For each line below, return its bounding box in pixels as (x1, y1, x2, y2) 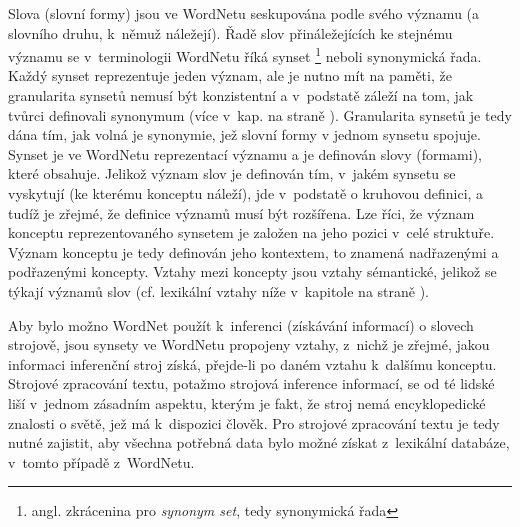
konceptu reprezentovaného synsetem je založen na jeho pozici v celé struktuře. (8, 222, 495, 243)
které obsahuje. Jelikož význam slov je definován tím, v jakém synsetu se (8, 163, 456, 184)
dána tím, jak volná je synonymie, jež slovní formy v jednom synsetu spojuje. (8, 124, 481, 145)
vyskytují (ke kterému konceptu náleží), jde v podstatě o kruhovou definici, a (8, 183, 484, 203)
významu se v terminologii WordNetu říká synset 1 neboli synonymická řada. (8, 43, 482, 66)
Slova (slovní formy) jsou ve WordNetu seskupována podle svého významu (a (8, 3, 480, 23)
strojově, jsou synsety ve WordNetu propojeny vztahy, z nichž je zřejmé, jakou (8, 334, 490, 355)
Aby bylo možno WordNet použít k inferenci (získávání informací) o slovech (8, 314, 474, 335)
